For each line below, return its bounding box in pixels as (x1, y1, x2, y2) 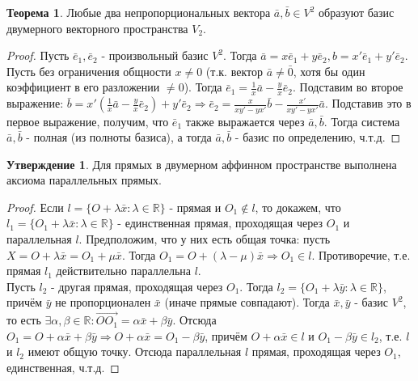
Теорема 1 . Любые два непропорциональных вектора (6, 4, 271, 20)
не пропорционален (55, 294, 151, 311)
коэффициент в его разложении (6, 78, 160, 95)
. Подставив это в (324, 95, 412, 112)
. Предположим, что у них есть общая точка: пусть (78, 231, 331, 248)
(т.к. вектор (205, 62, 263, 79)
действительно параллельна (56, 262, 191, 279)
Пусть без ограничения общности (6, 62, 171, 79)
